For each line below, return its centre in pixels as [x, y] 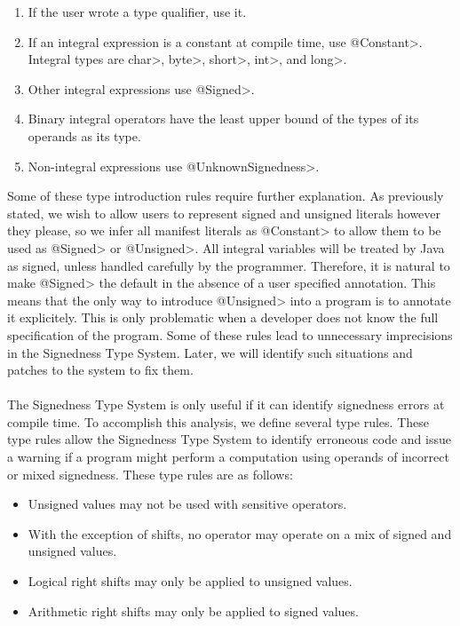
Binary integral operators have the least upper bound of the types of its [223, 119]
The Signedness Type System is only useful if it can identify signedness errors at [226, 404]
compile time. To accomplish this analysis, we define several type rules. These [218, 421]
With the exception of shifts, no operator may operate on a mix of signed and [240, 533]
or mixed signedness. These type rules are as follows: [150, 474]
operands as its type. [84, 135]
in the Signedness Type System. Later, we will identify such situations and [210, 352]
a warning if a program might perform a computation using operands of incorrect [228, 457]
